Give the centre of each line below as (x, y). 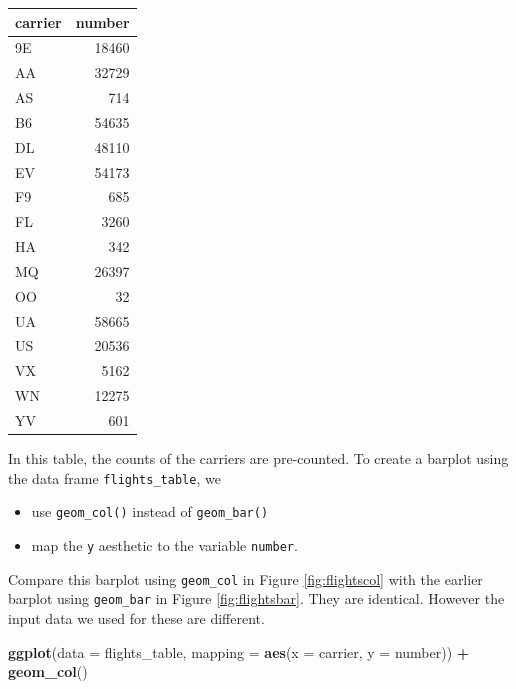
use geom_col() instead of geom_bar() (150, 511)
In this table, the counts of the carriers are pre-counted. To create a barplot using (258, 458)
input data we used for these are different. (136, 617)
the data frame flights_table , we (114, 477)
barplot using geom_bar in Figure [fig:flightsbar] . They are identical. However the (256, 598)
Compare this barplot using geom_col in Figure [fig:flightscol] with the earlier (245, 578)
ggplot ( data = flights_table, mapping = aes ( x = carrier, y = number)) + (239, 651)
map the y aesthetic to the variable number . (164, 545)
